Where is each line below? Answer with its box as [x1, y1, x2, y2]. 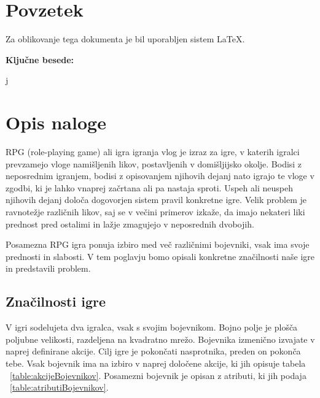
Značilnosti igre [6, 292, 106, 311]
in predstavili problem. [6, 262, 91, 275]
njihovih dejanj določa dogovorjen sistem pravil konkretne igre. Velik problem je [6, 193, 307, 206]
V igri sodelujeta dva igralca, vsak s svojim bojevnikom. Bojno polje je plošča [6, 321, 298, 334]
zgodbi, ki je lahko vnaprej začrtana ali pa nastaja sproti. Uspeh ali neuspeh [6, 181, 293, 194]
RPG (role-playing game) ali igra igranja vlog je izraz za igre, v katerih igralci [6, 145, 300, 158]
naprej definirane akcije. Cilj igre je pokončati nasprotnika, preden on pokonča [6, 345, 301, 358]
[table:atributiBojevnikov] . [10, 381, 109, 394]
